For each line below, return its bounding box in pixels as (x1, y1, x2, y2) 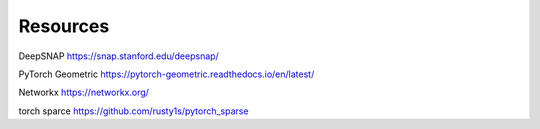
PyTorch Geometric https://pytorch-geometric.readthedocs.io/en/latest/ (18, 68, 315, 80)
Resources (18, 15, 110, 37)
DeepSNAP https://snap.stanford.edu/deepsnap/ (18, 50, 219, 62)
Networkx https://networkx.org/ (18, 86, 150, 99)
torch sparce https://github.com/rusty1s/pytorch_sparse (18, 105, 249, 117)
